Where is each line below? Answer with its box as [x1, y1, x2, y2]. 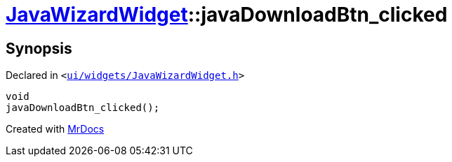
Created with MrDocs [6, 123, 105, 135]
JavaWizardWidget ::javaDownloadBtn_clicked [6, 3, 448, 27]
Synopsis [6, 39, 72, 57]
